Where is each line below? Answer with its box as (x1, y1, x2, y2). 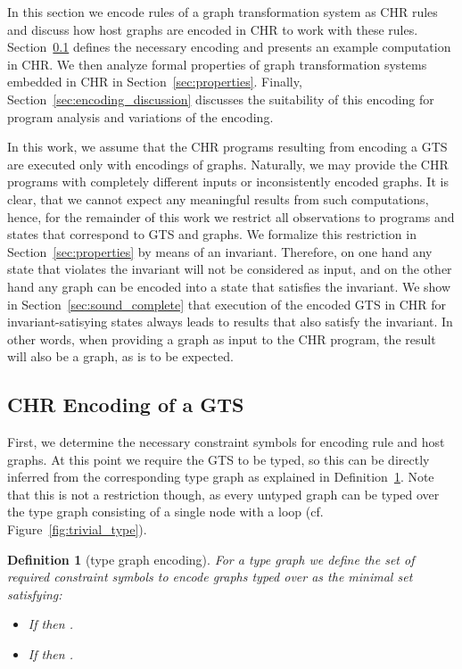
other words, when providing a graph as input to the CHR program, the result (7, 329, 436, 348)
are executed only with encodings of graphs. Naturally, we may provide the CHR (7, 154, 449, 173)
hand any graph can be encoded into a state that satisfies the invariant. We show (7, 277, 451, 295)
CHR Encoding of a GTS (7, 391, 244, 418)
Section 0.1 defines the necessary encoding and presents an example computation (7, 37, 451, 56)
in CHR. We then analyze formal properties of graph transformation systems (7, 54, 427, 73)
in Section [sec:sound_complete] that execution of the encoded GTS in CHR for (7, 294, 447, 313)
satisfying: (7, 584, 62, 603)
